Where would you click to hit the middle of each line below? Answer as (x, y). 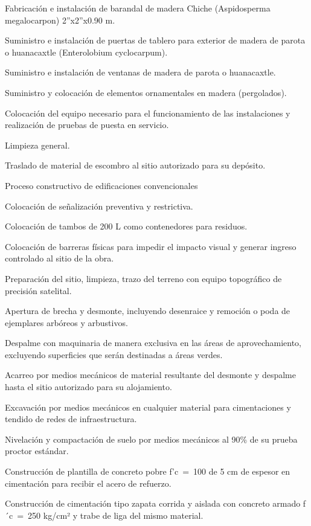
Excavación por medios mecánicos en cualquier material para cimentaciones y (148, 407)
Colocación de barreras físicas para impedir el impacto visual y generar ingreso (151, 246)
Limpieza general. (37, 145)
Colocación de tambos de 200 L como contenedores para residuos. (126, 226)
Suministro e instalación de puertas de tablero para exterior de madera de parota (155, 40)
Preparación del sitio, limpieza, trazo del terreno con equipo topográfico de (143, 278)
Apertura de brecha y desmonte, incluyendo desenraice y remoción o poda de (148, 311)
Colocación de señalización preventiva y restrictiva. (99, 206)
